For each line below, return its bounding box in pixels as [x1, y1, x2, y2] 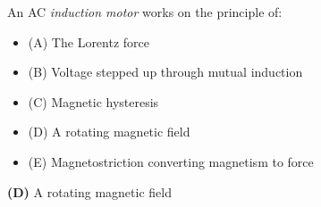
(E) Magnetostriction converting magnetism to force [28, 152, 314, 170]
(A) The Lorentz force [28, 32, 150, 51]
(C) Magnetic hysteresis [28, 92, 159, 111]
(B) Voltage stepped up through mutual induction [28, 62, 303, 81]
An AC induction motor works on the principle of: [7, 3, 283, 21]
